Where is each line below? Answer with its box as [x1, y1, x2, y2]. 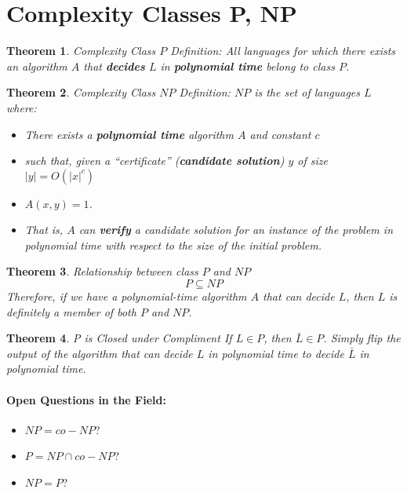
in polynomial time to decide [208, 345, 344, 361]
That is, [24, 221, 64, 238]
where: [6, 99, 37, 115]
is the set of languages [254, 84, 361, 100]
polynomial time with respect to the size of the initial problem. [24, 236, 322, 253]
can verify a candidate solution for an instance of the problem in [78, 221, 394, 238]
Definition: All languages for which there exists [170, 42, 396, 59]
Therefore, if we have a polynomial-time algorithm [6, 288, 247, 305]
